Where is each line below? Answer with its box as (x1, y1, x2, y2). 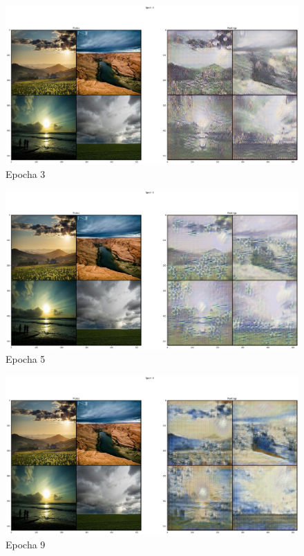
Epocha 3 (6, 166, 46, 181)
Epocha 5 (6, 352, 46, 366)
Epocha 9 (6, 537, 46, 551)
